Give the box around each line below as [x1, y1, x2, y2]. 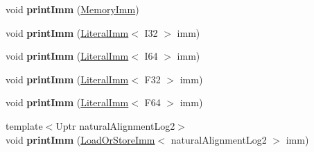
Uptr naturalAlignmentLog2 [55, 118, 175, 133]
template [6, 118, 43, 133]
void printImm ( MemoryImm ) [6, 2, 139, 16]
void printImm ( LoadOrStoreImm [6, 132, 155, 146]
